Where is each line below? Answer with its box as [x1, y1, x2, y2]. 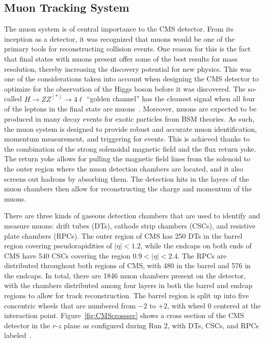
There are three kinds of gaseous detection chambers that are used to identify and [4, 210, 260, 221]
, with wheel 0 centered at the [167, 300, 261, 310]
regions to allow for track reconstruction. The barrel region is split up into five [4, 290, 249, 301]
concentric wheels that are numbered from [4, 300, 136, 310]
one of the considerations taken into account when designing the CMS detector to [4, 73, 259, 84]
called [4, 93, 22, 104]
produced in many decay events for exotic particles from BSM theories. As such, [4, 113, 255, 124]
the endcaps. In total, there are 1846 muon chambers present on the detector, [4, 270, 246, 280]
